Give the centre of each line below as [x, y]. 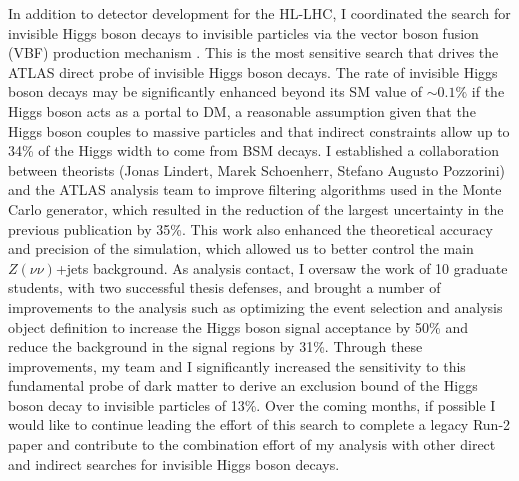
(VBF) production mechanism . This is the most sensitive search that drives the [253, 52]
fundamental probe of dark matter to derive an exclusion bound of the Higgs [243, 385]
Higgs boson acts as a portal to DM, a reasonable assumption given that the [242, 110]
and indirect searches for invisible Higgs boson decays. [174, 463]
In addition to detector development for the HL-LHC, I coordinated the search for [259, 13]
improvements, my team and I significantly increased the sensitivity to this [237, 365]
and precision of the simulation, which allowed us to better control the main [241, 248]
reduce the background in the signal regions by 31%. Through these [215, 346]
